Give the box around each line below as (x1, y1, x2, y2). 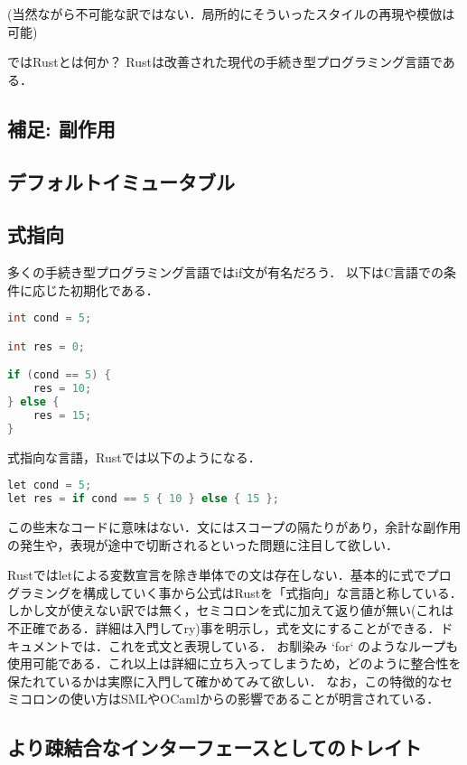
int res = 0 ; (7, 340, 85, 353)
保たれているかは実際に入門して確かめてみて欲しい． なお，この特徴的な (7, 671, 441, 690)
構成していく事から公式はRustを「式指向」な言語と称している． (82, 583, 462, 602)
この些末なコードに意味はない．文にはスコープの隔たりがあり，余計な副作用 (7, 518, 462, 536)
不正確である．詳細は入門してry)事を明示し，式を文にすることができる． (7, 619, 441, 638)
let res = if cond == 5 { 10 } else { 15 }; (7, 492, 279, 506)
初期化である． (70, 280, 159, 299)
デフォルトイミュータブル (7, 167, 235, 195)
